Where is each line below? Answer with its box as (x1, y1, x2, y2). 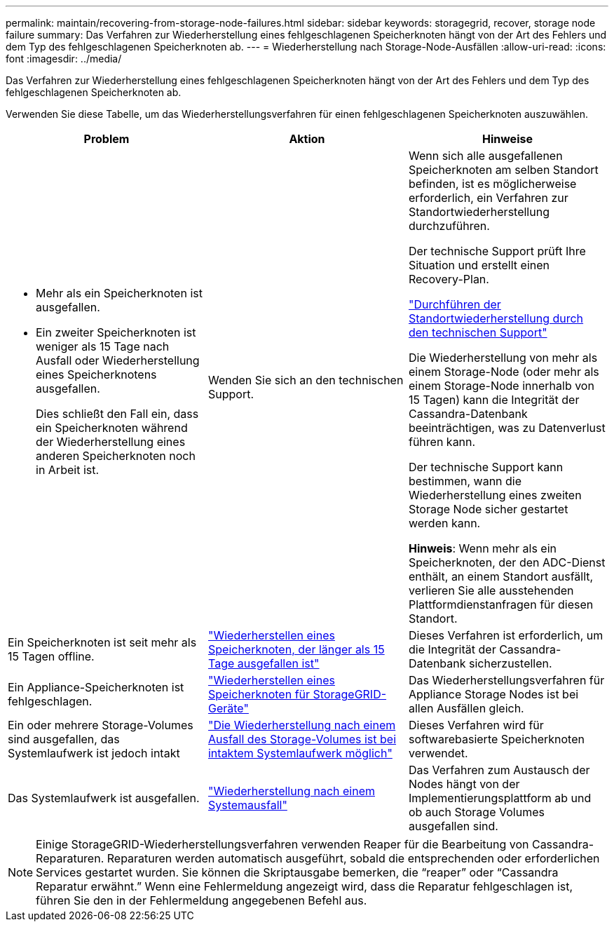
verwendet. (408, 746, 468, 760)
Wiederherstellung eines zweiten (408, 488, 582, 502)
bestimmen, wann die (408, 474, 522, 488)
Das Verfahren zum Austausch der (408, 763, 590, 777)
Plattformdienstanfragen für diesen (408, 597, 594, 611)
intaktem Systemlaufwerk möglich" (207, 746, 393, 760)
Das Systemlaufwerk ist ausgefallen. (8, 791, 200, 805)
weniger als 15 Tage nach (36, 339, 170, 353)
